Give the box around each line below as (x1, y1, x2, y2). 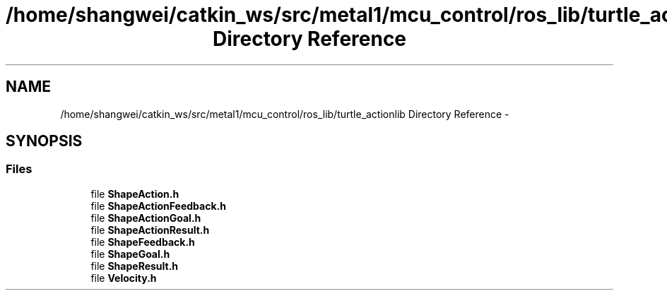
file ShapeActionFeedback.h (90, 199, 226, 212)
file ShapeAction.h (90, 187, 179, 200)
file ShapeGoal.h (90, 247, 170, 260)
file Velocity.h (90, 271, 157, 284)
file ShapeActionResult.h (90, 223, 210, 236)
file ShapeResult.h (90, 259, 179, 272)
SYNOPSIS (6, 132, 83, 150)
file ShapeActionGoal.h (90, 211, 201, 224)
